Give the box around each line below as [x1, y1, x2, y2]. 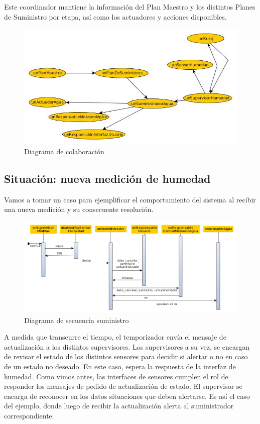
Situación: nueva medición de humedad [4, 170, 211, 186]
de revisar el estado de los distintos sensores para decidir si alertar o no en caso [4, 351, 248, 362]
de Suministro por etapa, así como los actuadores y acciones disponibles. [4, 11, 227, 22]
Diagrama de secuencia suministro [24, 314, 129, 325]
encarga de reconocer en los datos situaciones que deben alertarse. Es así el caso [4, 390, 250, 401]
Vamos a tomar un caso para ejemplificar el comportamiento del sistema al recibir [4, 194, 256, 204]
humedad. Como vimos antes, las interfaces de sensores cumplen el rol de [4, 371, 228, 381]
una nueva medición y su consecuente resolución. [4, 204, 154, 215]
